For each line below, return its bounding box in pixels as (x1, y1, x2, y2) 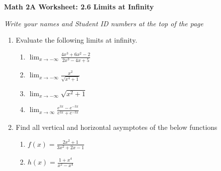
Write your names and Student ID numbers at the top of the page (4, 18, 204, 28)
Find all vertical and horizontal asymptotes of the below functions (15, 122, 218, 132)
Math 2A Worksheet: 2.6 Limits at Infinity (4, 1, 154, 11)
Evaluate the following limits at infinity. (15, 35, 137, 45)
